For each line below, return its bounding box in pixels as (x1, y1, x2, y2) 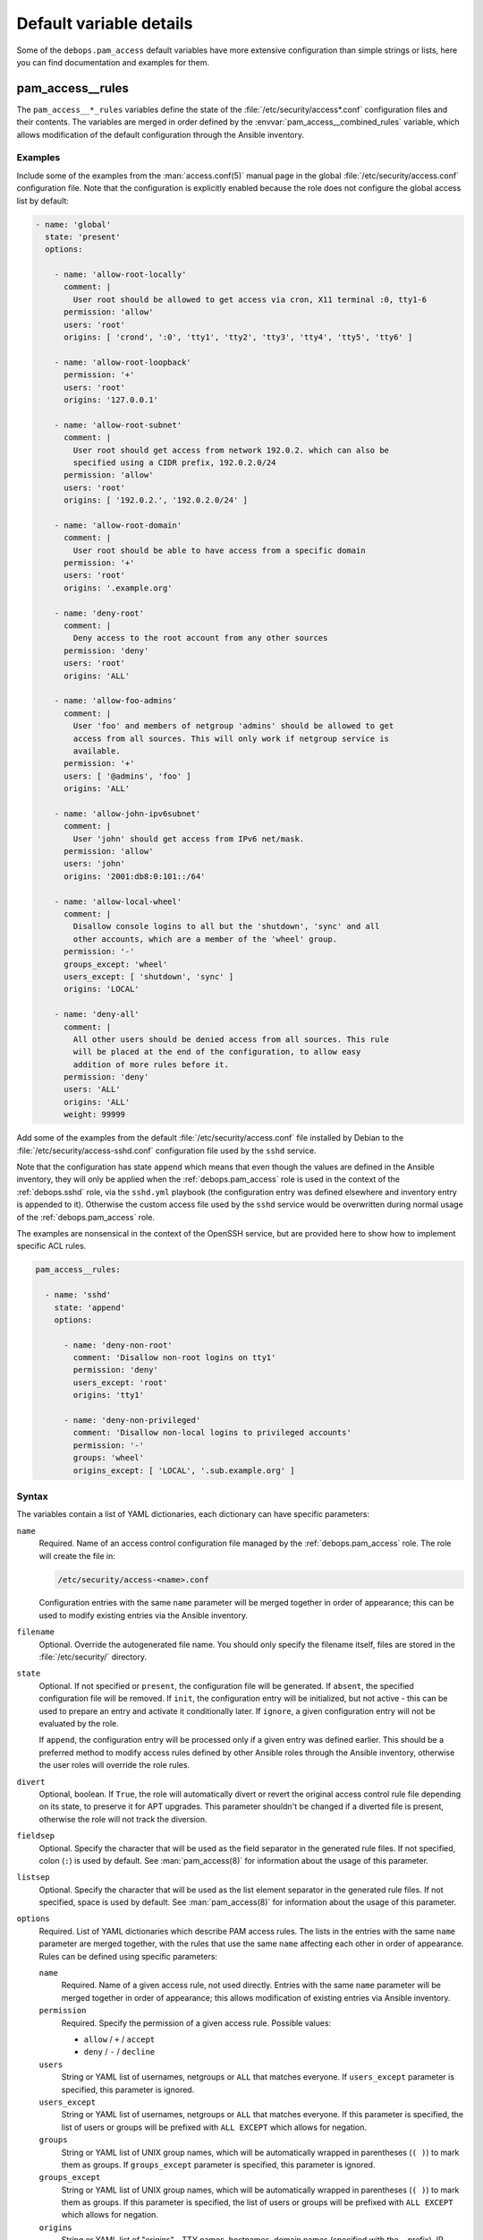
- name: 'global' (35, 220, 112, 229)
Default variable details (16, 13, 193, 33)
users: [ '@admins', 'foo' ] (64, 771, 191, 781)
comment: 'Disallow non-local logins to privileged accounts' (72, 1427, 352, 1438)
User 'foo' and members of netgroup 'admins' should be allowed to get (72, 721, 394, 731)
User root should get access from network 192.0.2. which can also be (72, 444, 389, 455)
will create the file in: (38, 1550, 116, 1561)
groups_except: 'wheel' (64, 959, 168, 969)
